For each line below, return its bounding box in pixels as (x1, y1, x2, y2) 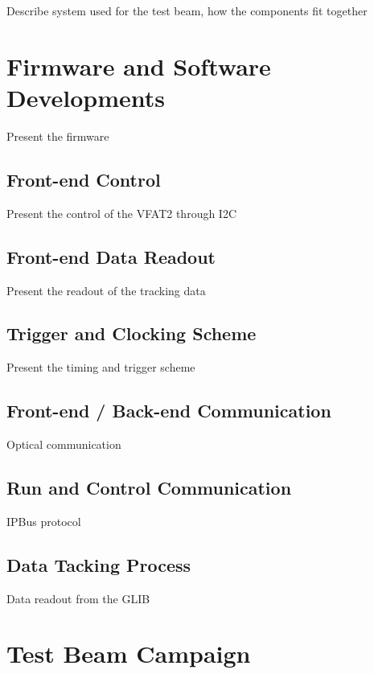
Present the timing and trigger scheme (6, 359, 195, 376)
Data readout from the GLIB (6, 590, 150, 606)
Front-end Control (6, 166, 161, 191)
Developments (6, 80, 166, 113)
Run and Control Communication (6, 475, 292, 500)
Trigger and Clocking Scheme (6, 321, 257, 346)
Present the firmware (6, 127, 109, 144)
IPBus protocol (6, 512, 81, 529)
